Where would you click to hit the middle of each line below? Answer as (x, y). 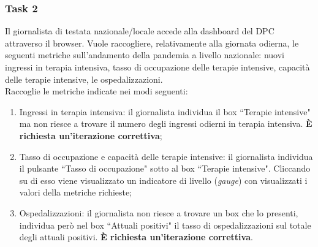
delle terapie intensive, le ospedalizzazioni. (84, 79)
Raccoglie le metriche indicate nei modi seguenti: (97, 91)
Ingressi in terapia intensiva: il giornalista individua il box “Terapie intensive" (165, 111)
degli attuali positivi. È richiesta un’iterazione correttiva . (136, 237)
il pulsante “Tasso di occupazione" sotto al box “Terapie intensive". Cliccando (165, 168)
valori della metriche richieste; (76, 192)
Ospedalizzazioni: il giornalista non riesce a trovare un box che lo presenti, (159, 212)
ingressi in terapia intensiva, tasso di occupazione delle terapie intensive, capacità (157, 67)
